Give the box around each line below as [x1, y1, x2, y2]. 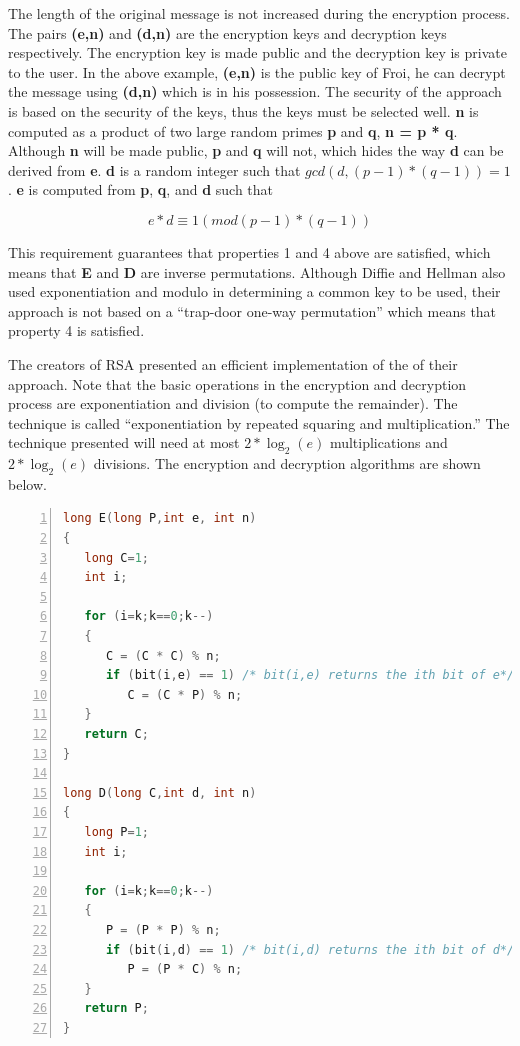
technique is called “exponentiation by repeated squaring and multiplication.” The [8, 412, 510, 433]
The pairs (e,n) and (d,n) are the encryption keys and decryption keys [8, 22, 447, 43]
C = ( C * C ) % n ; [105, 648, 221, 663]
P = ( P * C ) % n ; [127, 962, 243, 977]
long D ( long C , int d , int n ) [63, 785, 257, 800]
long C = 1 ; [84, 550, 149, 565]
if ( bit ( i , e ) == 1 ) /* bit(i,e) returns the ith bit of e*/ [105, 668, 515, 683]
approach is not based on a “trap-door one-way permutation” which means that [8, 300, 497, 321]
